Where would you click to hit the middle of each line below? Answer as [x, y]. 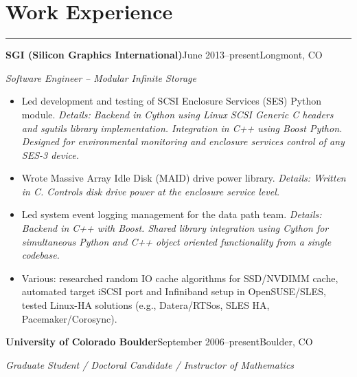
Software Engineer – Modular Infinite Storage [101, 77]
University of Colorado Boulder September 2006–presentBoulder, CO [159, 342]
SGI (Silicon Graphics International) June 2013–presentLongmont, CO [164, 55]
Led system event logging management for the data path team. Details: [172, 214]
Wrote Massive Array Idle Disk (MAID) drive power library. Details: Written [184, 178]
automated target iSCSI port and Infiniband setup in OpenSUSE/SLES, [174, 291]
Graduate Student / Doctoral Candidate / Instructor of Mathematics [150, 364]
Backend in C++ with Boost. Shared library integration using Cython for [175, 228]
